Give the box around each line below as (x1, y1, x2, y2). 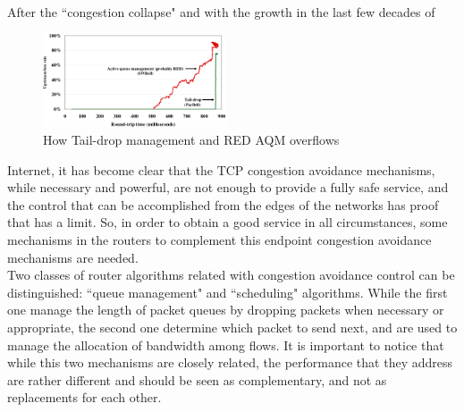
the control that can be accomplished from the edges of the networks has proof (7, 195, 439, 214)
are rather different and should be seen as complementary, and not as (7, 370, 387, 389)
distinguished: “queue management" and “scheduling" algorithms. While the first (7, 282, 448, 301)
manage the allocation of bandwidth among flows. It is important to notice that (7, 335, 444, 354)
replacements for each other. (7, 388, 162, 407)
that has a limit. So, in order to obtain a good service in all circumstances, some (7, 213, 448, 231)
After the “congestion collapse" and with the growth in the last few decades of (7, 3, 435, 21)
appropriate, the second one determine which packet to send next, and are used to (7, 317, 458, 336)
